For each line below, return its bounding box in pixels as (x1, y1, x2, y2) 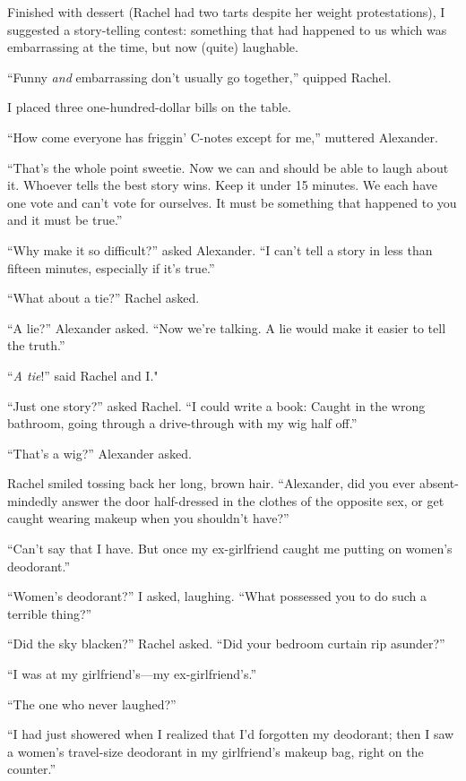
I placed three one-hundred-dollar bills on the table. (7, 98, 291, 116)
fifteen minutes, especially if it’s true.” (7, 258, 215, 277)
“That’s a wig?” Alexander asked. (7, 443, 192, 462)
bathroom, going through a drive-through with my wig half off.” (7, 414, 358, 433)
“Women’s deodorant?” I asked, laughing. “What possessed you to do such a (7, 587, 427, 605)
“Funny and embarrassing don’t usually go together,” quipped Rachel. (7, 67, 392, 86)
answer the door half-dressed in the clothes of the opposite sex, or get (62, 491, 444, 510)
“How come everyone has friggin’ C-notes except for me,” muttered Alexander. (7, 127, 438, 146)
